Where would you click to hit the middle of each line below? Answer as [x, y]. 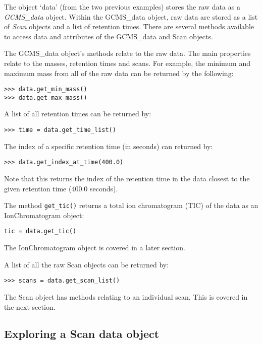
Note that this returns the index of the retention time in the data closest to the [127, 178]
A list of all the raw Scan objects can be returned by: [87, 264]
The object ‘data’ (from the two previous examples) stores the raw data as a [122, 7]
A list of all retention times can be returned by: [78, 114]
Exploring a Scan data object [82, 334]
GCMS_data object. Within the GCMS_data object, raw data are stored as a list [131, 16]
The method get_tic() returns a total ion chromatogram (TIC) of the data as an [131, 205]
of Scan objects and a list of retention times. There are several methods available [129, 26]
